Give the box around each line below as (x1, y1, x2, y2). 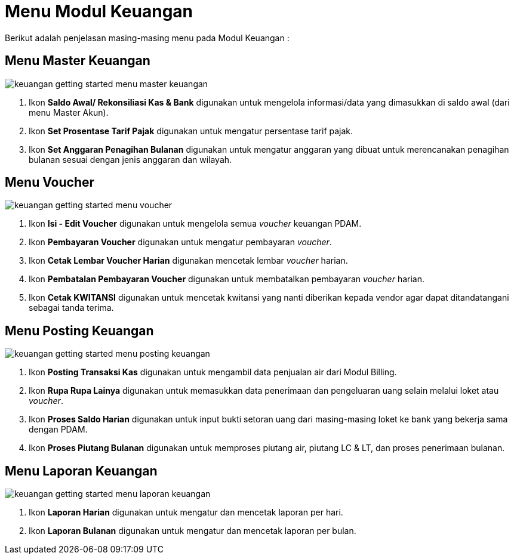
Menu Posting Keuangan (5, 323, 154, 338)
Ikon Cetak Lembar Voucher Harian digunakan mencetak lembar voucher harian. (29, 255, 348, 266)
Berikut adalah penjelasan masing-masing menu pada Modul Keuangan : (5, 32, 290, 43)
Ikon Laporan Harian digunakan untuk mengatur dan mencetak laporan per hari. (29, 507, 343, 518)
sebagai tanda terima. (29, 302, 114, 313)
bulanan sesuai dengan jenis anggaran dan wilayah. (29, 154, 232, 165)
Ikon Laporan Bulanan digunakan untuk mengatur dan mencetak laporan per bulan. (29, 526, 356, 536)
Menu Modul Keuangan (5, 1, 193, 21)
